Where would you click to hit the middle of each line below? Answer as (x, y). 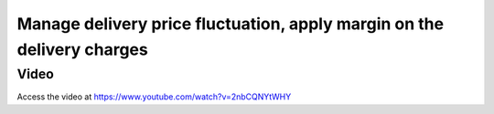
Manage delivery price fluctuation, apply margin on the (230, 24)
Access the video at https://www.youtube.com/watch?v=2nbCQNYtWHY (154, 97)
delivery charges (82, 49)
